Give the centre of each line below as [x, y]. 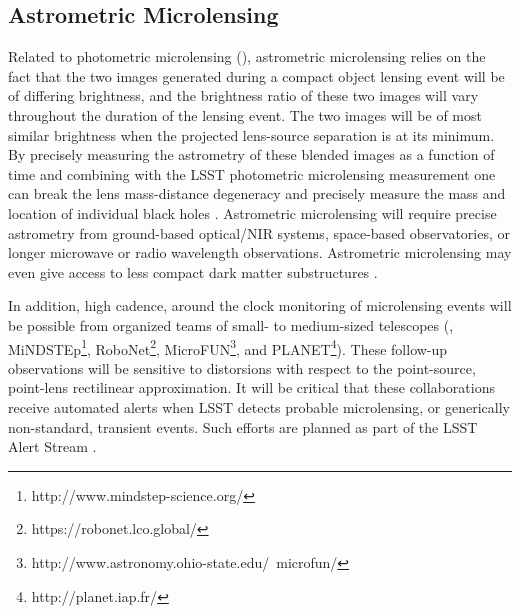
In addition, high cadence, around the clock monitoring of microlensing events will [260, 305]
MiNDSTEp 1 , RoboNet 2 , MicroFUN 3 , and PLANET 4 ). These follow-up [228, 347]
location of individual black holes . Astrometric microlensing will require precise [252, 212]
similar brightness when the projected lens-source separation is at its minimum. [251, 134]
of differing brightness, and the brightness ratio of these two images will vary [243, 95]
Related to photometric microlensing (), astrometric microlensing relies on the [247, 56]
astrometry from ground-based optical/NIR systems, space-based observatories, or [259, 232]
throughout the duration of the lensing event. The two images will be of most [245, 114]
